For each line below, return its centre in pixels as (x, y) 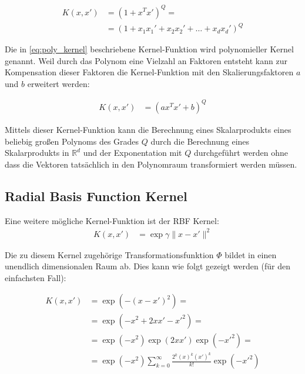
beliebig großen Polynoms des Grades (72, 141)
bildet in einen (251, 254)
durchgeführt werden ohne (241, 153)
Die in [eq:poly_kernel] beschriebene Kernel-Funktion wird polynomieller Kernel (149, 49)
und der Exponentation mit (133, 153)
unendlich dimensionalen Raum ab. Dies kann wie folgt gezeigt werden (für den (148, 266)
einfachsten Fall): (36, 277)
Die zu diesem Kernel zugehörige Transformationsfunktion (109, 254)
